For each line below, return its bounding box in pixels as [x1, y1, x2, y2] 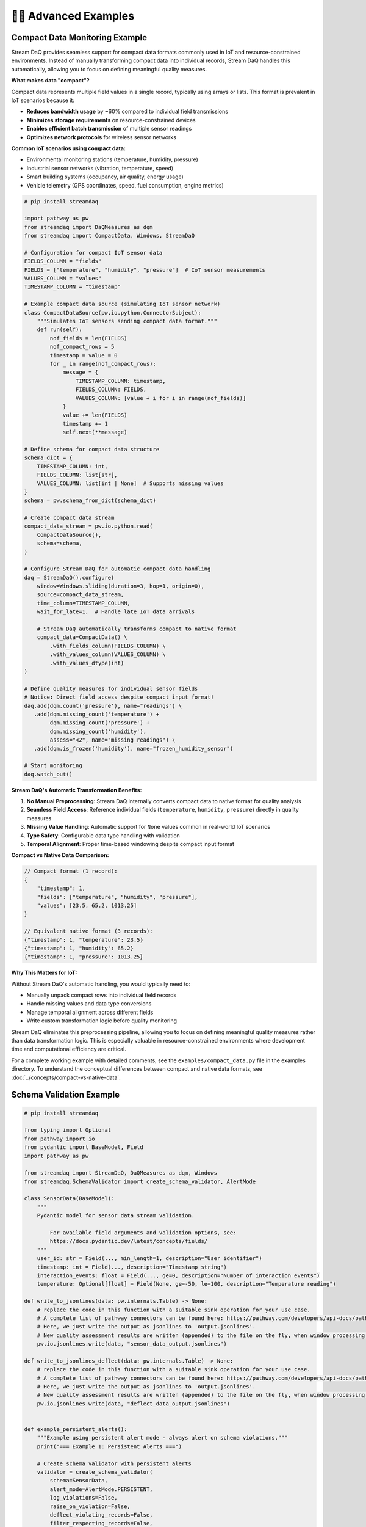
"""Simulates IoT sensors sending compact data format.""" [37, 318, 218, 324]
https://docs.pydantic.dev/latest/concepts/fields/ [49, 1237, 208, 1245]
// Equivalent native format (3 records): [24, 928, 153, 935]
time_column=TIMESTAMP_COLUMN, [37, 599, 131, 607]
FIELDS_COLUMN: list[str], [37, 472, 118, 479]
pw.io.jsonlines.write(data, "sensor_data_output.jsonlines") [37, 1341, 227, 1347]
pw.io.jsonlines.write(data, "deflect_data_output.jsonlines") [37, 1400, 231, 1407]
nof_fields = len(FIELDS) [49, 335, 127, 341]
